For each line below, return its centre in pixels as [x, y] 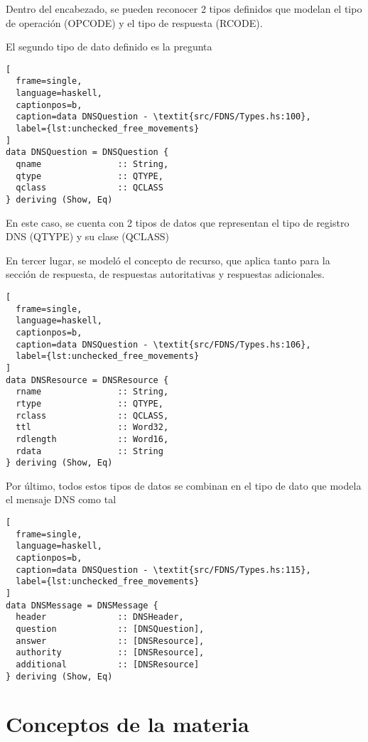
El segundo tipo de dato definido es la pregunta [109, 47]
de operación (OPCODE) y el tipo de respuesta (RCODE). [134, 22]
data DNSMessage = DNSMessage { [82, 605]
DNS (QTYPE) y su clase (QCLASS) [87, 236]
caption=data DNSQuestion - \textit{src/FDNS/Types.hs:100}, [163, 117]
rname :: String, [92, 392]
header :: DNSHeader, [100, 617]
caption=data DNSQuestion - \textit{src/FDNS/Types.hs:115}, [163, 570]
